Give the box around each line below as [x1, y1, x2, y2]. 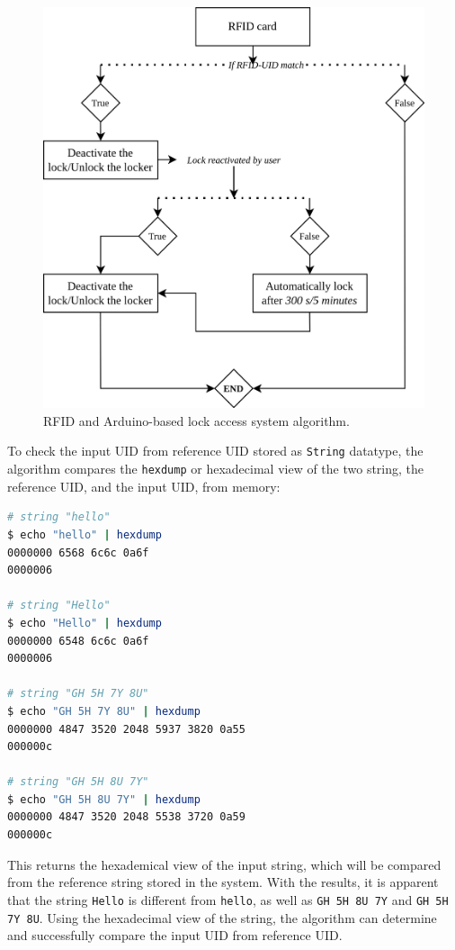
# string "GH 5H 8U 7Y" [7, 775, 149, 789]
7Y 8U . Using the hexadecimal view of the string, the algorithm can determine [7, 908, 437, 927]
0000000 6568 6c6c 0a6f [7, 546, 149, 559]
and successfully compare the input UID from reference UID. [7, 926, 343, 945]
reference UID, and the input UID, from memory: [7, 476, 281, 495]
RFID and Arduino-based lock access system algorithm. [43, 411, 350, 430]
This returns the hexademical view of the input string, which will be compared [7, 855, 442, 873]
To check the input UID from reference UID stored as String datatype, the [7, 441, 424, 460]
